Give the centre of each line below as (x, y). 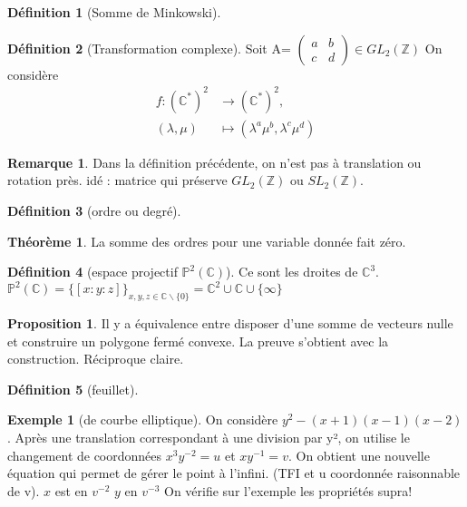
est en (71, 490)
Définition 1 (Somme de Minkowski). (114, 12)
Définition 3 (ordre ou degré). (94, 210)
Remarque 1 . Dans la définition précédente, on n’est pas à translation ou (214, 162)
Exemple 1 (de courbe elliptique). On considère (143, 419)
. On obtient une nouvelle (359, 455)
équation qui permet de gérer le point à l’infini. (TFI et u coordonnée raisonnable (234, 473)
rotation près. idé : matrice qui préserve (117, 180)
